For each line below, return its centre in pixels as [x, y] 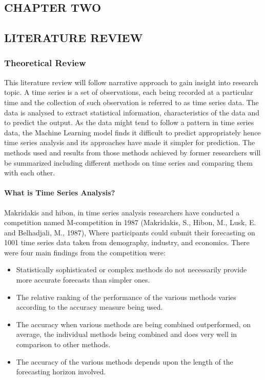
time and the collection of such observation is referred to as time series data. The [131, 102]
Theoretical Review [45, 63]
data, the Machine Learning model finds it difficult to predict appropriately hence [132, 132]
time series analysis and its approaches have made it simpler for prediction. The [130, 142]
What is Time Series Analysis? [60, 193]
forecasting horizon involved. [61, 372]
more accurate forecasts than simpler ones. [83, 280]
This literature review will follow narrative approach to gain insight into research [131, 82]
